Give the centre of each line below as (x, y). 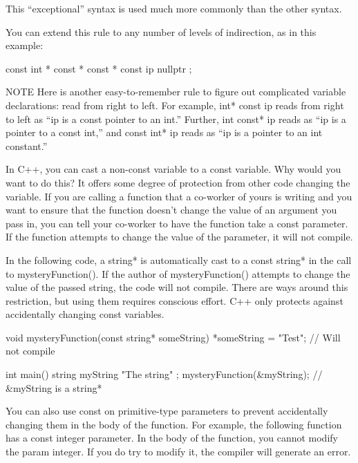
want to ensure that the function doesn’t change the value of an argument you (171, 210)
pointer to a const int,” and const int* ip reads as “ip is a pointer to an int (164, 132)
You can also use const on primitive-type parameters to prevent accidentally (167, 411)
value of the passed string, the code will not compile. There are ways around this (177, 287)
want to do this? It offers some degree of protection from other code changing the (178, 182)
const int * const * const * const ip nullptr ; (99, 68)
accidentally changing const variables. (85, 314)
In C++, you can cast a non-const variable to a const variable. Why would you (173, 169)
